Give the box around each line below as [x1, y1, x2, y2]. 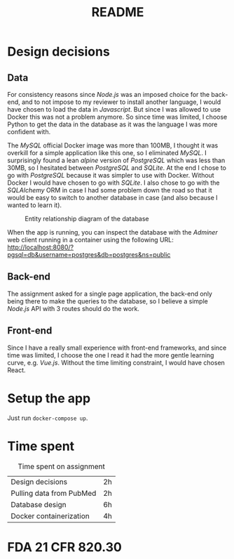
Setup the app [7, 390, 91, 406]
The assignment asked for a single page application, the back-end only [7, 289, 212, 298]
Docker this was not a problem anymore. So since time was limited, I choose [7, 113, 228, 121]
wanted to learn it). [7, 201, 62, 209]
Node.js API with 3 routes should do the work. [7, 304, 140, 313]
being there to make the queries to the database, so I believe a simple [7, 296, 208, 305]
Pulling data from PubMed [11, 488, 97, 498]
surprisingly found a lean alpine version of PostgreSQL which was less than [7, 156, 226, 164]
